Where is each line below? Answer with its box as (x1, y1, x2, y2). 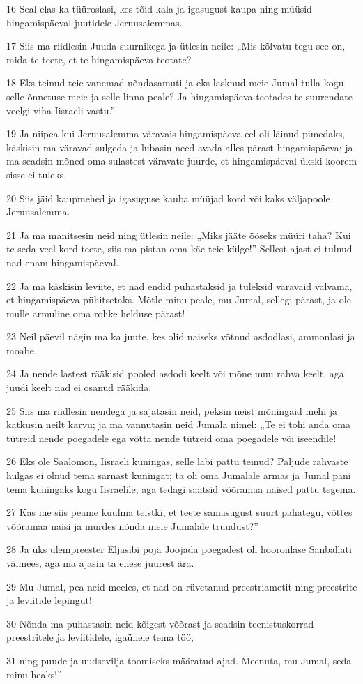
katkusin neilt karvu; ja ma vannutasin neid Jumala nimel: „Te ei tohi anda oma (6, 417, 350, 432)
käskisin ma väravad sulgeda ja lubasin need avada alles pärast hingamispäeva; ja (6, 139, 353, 154)
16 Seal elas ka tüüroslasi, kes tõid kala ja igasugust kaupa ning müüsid (6, 1, 312, 15)
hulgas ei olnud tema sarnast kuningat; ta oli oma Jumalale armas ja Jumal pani (6, 468, 351, 482)
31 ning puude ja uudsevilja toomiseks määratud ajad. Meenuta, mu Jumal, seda (6, 653, 352, 667)
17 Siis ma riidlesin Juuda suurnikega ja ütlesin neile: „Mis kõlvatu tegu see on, (6, 38, 346, 53)
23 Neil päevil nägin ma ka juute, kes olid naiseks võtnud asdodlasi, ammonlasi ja (6, 329, 355, 344)
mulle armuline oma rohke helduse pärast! (6, 305, 185, 320)
